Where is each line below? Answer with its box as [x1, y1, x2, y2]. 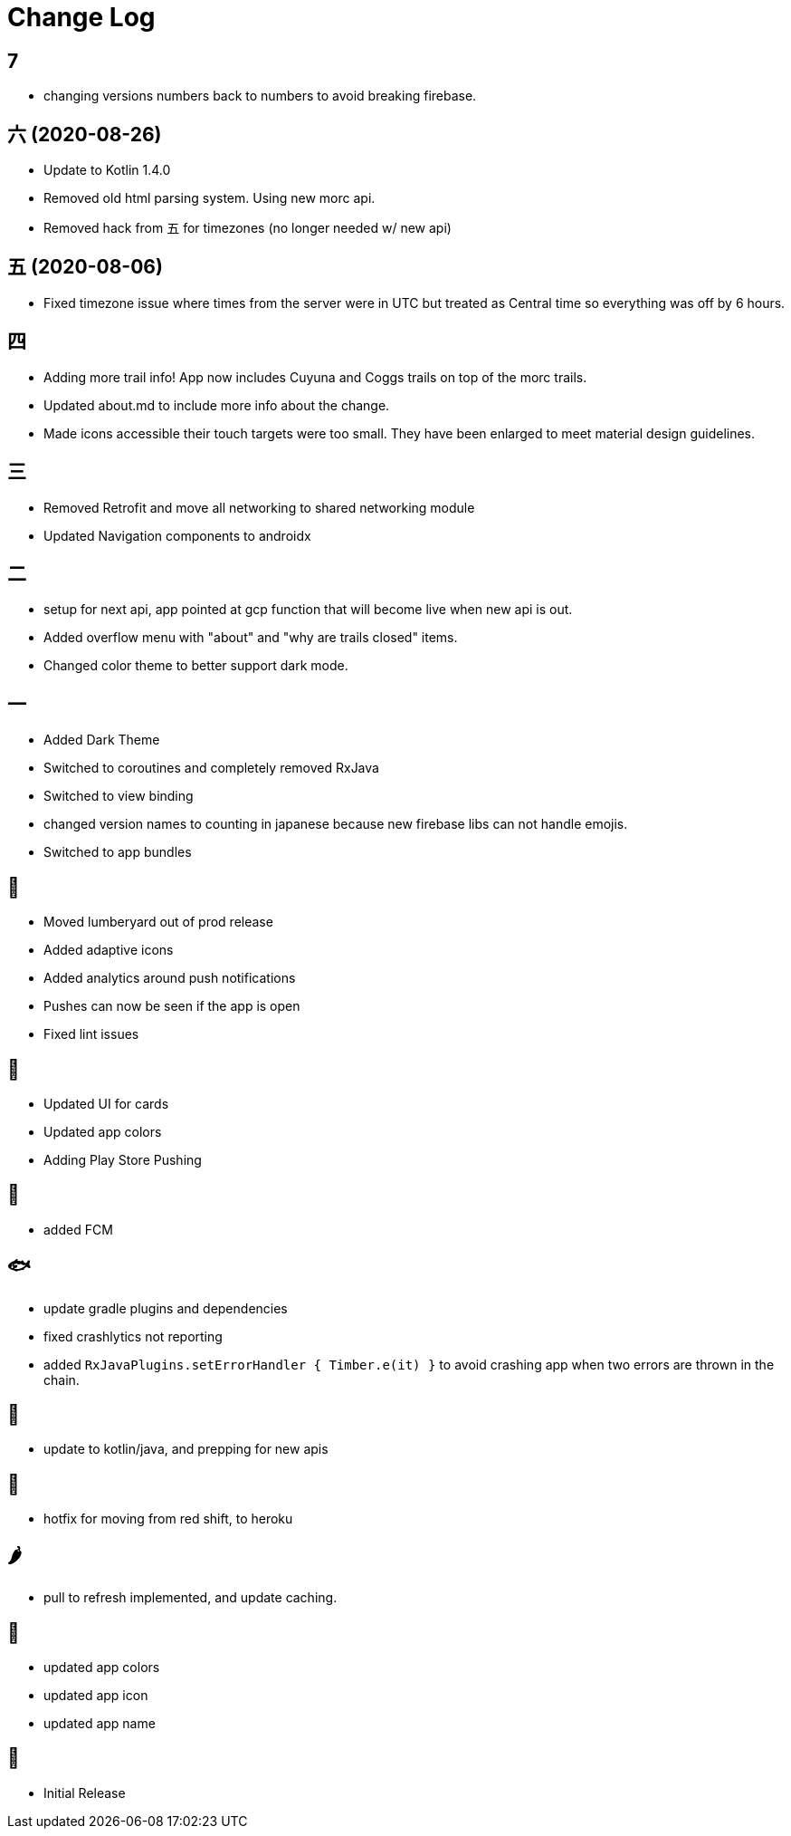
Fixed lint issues [43, 1026, 139, 1043]
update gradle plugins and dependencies [43, 1300, 288, 1316]
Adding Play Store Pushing [43, 1151, 202, 1168]
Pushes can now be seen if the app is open [43, 998, 300, 1014]
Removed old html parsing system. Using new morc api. [43, 190, 376, 207]
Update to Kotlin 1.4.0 [43, 162, 171, 178]
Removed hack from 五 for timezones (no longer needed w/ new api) [43, 220, 452, 236]
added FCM [43, 1221, 113, 1237]
